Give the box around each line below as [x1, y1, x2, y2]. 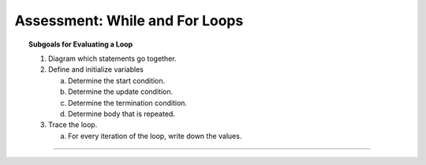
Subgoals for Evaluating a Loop [28, 39, 133, 49]
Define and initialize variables [48, 65, 144, 74]
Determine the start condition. [68, 76, 166, 85]
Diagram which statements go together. [48, 54, 177, 63]
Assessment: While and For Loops [14, 12, 244, 29]
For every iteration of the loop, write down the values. [68, 131, 242, 141]
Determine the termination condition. [68, 98, 188, 107]
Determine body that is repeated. [68, 109, 175, 118]
